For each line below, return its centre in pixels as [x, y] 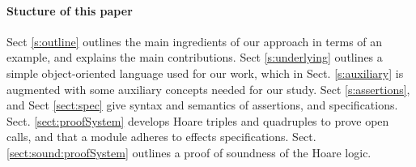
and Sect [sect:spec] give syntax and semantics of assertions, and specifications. [202, 105]
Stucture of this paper [70, 10]
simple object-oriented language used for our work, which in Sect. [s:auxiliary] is [205, 73]
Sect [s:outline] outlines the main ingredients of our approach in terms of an [195, 41]
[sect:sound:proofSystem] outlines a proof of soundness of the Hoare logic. [189, 152]
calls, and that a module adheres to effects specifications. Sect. [161, 137]
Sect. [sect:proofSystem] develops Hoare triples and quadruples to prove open [198, 120]
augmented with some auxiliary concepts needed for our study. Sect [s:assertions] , [208, 89]
